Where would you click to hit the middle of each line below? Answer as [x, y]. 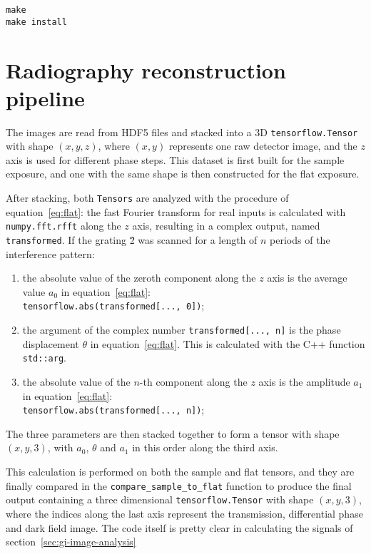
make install [36, 22]
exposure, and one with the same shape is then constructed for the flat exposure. [183, 174]
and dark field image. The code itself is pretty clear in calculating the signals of [179, 527]
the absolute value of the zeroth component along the [139, 278]
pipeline [45, 97]
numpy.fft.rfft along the [63, 226]
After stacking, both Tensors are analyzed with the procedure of [147, 198]
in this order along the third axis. [205, 447]
